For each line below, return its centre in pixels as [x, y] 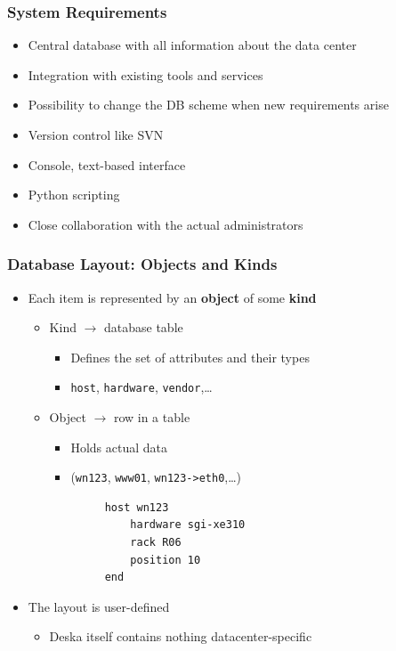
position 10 [166, 560]
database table [144, 327]
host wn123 [137, 507]
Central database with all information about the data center [192, 45]
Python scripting [74, 195]
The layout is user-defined [99, 606]
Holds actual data [119, 447]
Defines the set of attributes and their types [190, 357]
